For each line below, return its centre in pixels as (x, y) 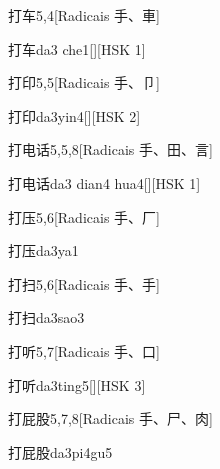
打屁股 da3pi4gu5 (60, 451)
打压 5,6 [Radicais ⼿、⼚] (84, 216)
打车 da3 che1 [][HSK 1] (77, 48)
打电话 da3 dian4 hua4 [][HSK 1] (104, 182)
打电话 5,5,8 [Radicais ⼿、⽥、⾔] (110, 149)
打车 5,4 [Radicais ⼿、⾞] (84, 15)
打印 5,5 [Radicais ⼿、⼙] (84, 82)
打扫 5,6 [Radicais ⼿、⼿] (84, 283)
